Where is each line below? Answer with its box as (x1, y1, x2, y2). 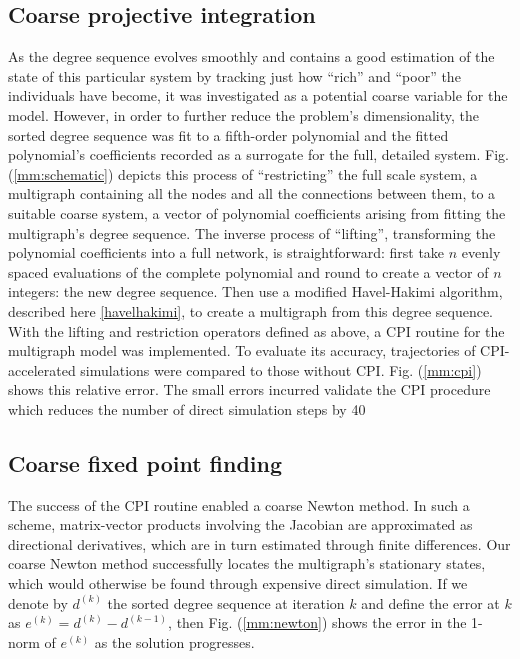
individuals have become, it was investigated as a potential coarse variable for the (8, 85, 508, 106)
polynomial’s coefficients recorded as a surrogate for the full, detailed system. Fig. (8, 144, 509, 165)
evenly (461, 242, 501, 263)
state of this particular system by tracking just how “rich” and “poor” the (8, 65, 461, 86)
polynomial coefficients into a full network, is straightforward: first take (8, 242, 445, 263)
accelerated (8, 359, 76, 380)
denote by (8, 592, 68, 613)
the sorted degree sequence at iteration (107, 592, 345, 613)
